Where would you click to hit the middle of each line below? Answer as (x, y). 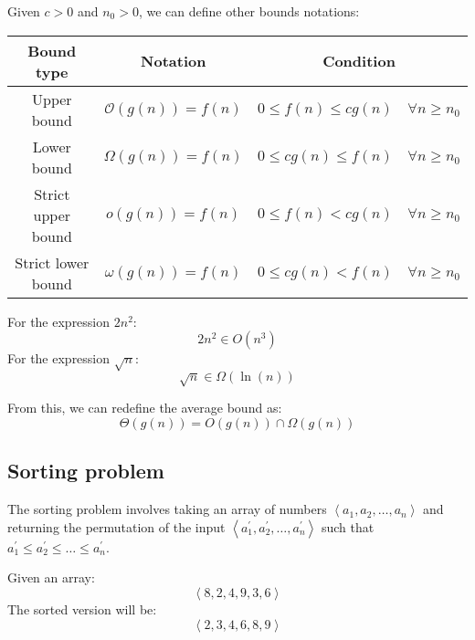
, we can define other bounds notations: (249, 11)
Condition (359, 61)
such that (348, 526)
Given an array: (51, 577)
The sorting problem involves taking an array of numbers (167, 509)
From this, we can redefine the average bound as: (145, 408)
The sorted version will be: (82, 609)
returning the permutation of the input (116, 526)
